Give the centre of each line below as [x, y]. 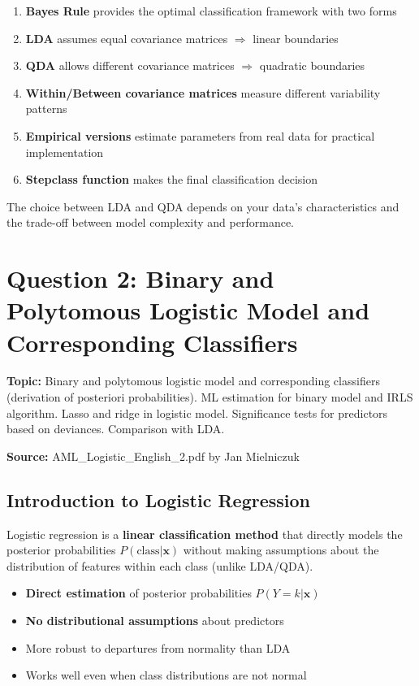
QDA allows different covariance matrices [130, 65]
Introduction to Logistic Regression [159, 499]
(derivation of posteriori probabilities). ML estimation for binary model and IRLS [210, 397]
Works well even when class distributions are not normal [166, 675]
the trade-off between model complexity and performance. [150, 222]
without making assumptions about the [281, 550]
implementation [65, 152]
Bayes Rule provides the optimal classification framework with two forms [211, 11]
